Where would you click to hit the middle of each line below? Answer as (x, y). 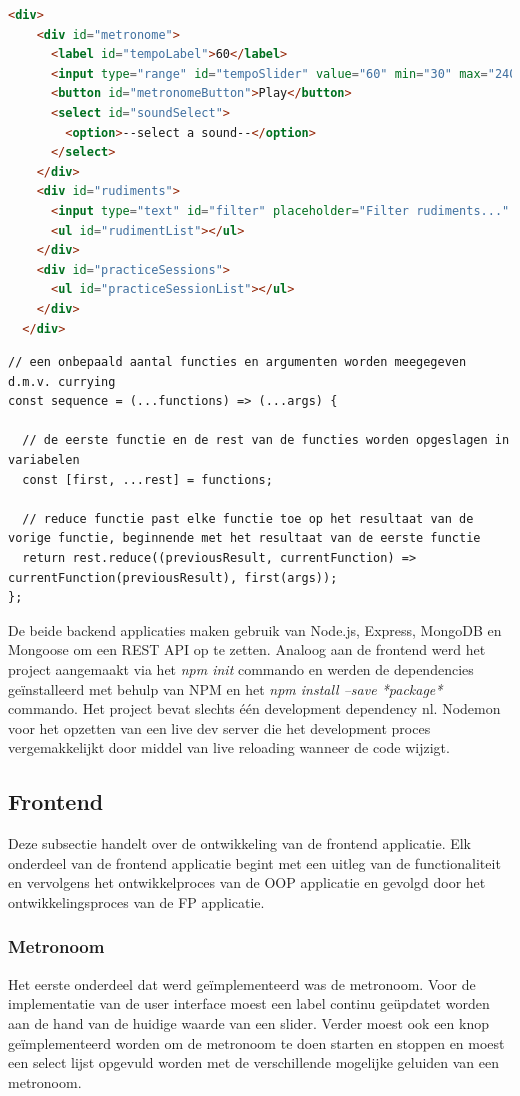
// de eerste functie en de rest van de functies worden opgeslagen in (266, 440)
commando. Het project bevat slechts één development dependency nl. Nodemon (254, 708)
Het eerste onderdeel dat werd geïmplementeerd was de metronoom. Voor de (242, 983)
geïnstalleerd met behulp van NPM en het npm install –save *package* (225, 688)
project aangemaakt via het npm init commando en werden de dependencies (241, 669)
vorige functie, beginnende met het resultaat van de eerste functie (244, 538)
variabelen (44, 460)
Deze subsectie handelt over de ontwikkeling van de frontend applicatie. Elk (240, 843)
